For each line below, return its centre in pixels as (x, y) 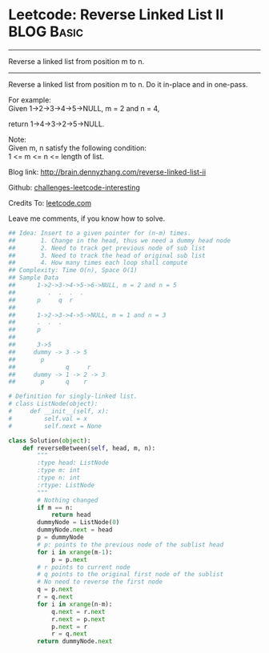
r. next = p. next (78, 619)
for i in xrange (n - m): (75, 604)
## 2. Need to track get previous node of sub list (107, 248)
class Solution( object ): (50, 441)
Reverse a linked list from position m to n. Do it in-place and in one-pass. (128, 84)
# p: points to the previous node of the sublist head (130, 545)
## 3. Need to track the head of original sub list (107, 255)
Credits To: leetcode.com (50, 202)
